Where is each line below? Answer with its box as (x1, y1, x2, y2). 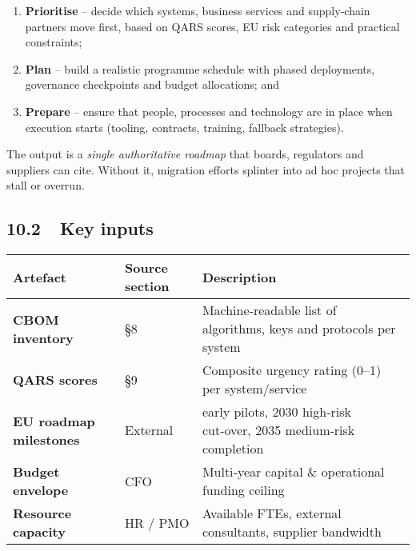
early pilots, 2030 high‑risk (202, 402, 351, 421)
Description (202, 267, 277, 286)
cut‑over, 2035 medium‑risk (202, 421, 355, 440)
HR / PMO (125, 513, 190, 532)
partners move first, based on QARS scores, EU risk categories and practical (25, 18, 400, 34)
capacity (13, 522, 66, 541)
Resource (13, 504, 72, 523)
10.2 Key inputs (6, 216, 154, 241)
